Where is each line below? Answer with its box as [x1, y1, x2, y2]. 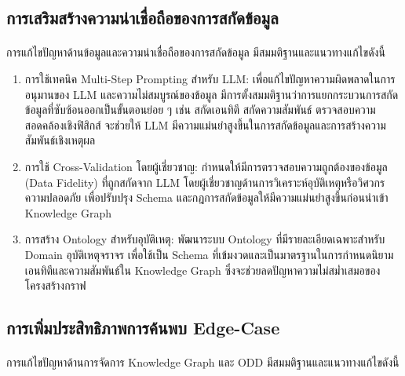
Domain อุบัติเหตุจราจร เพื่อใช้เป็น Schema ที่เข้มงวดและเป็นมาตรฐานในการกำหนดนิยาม [24, 246, 394, 262]
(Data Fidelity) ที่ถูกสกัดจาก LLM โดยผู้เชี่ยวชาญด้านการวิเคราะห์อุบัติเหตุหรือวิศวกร [24, 173, 385, 190]
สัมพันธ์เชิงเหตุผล [24, 132, 96, 148]
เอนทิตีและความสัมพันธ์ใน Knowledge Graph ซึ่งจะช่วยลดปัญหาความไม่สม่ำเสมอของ [24, 261, 381, 278]
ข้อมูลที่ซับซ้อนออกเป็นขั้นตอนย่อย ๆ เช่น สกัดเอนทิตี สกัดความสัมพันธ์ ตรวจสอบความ [24, 101, 376, 118]
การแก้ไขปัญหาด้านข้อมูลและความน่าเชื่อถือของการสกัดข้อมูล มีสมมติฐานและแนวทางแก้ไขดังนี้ [6, 44, 385, 60]
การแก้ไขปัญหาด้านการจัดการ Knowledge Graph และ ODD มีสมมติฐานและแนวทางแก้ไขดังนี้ [6, 354, 400, 371]
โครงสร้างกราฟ [24, 277, 86, 294]
